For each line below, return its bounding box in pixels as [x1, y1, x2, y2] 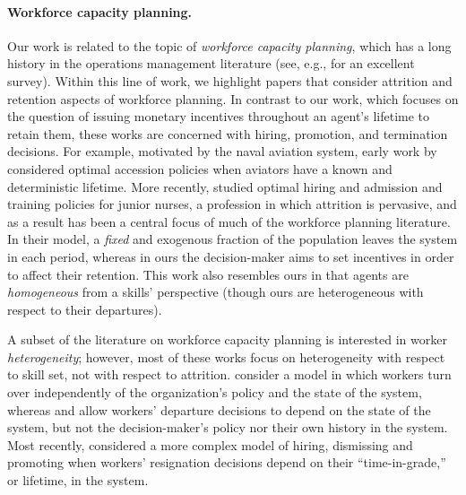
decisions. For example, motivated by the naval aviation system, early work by [7, 142, 437, 161]
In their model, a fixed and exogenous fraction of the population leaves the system [7, 230, 458, 248]
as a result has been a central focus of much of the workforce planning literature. [7, 212, 451, 230]
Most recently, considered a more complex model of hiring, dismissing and [7, 435, 413, 454]
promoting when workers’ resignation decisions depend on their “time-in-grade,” [7, 453, 446, 472]
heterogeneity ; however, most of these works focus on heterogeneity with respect [7, 347, 445, 366]
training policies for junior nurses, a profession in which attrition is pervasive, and [7, 195, 457, 213]
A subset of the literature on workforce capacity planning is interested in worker [7, 330, 447, 349]
